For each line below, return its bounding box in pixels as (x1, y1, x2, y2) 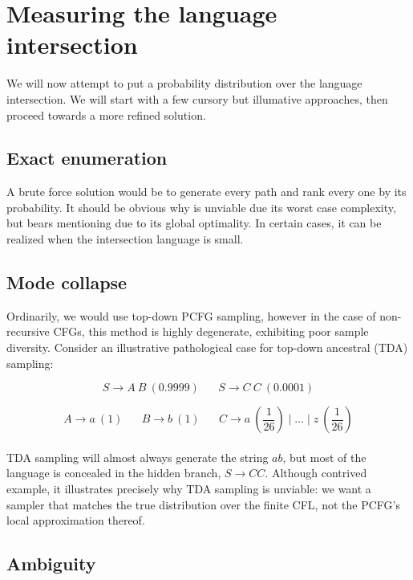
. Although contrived (265, 464, 367, 481)
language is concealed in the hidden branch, (6, 464, 221, 481)
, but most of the (282, 448, 366, 465)
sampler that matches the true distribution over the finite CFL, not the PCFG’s (6, 496, 400, 513)
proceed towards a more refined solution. (6, 106, 206, 123)
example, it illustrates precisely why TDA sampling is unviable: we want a (6, 480, 371, 497)
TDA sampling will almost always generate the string (6, 448, 269, 465)
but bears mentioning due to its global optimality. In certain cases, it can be (6, 214, 382, 231)
